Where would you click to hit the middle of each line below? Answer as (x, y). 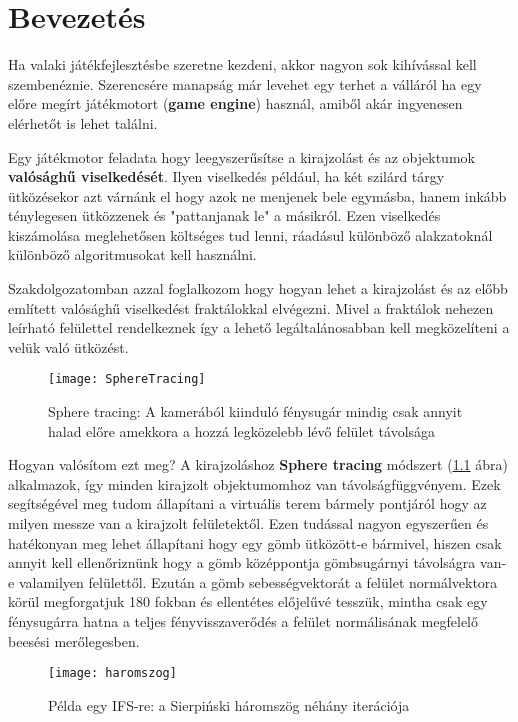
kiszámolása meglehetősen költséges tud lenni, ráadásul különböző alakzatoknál (250, 234)
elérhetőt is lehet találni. (83, 122)
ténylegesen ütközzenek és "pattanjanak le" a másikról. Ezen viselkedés (224, 215)
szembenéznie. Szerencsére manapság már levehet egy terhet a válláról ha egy (245, 83)
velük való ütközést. (68, 346)
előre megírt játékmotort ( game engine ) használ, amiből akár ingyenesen (235, 103)
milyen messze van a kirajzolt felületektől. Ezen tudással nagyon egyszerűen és (248, 523)
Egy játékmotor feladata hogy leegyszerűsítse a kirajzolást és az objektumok (241, 156)
